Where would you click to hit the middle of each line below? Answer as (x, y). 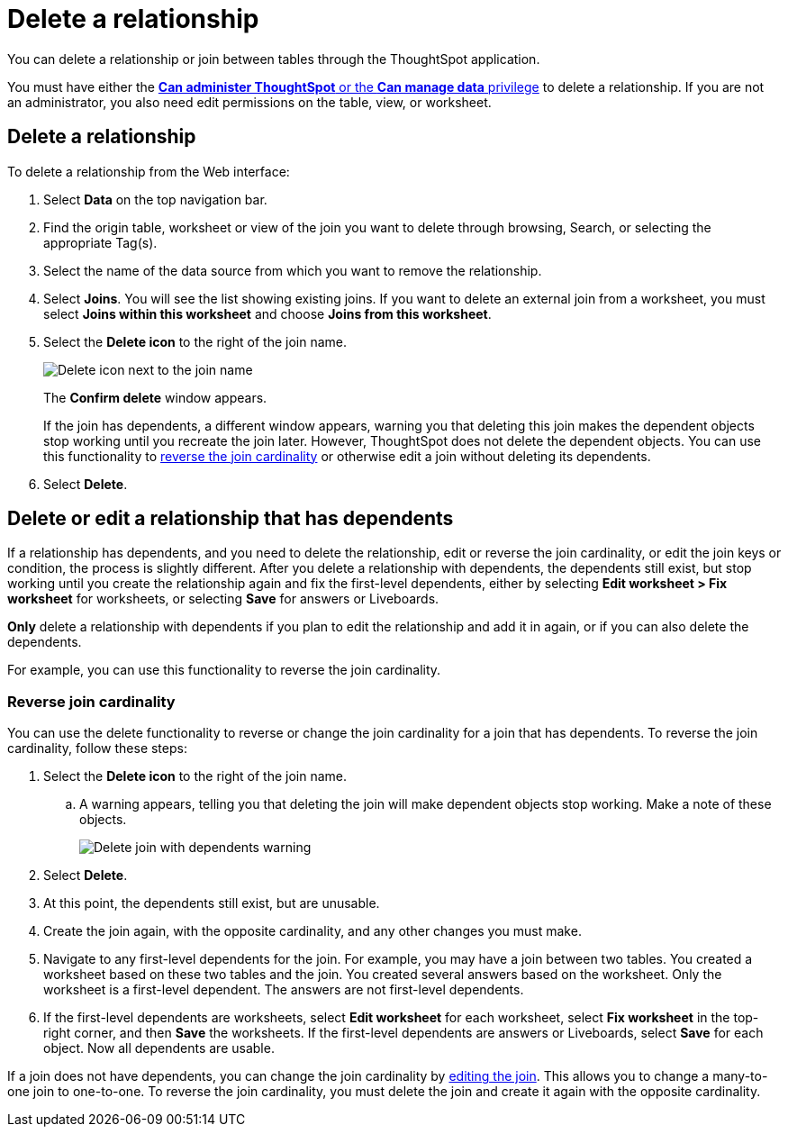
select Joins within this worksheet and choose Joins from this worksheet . (267, 313)
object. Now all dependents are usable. (159, 1048)
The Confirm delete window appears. (155, 397)
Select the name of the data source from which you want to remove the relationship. (293, 270)
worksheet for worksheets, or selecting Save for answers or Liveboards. (223, 599)
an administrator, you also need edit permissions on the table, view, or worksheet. (249, 102)
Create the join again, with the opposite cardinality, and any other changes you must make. (312, 931)
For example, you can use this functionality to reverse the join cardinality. (224, 670)
